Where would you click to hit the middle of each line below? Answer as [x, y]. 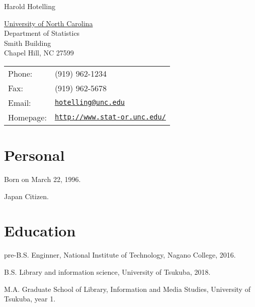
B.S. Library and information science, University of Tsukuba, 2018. [107, 272]
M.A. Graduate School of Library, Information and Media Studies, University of [127, 289]
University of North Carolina [49, 23]
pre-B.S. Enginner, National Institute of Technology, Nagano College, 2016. [120, 255]
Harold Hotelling [30, 6]
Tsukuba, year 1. [30, 299]
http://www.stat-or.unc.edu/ [110, 117]
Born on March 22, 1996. [42, 179]
